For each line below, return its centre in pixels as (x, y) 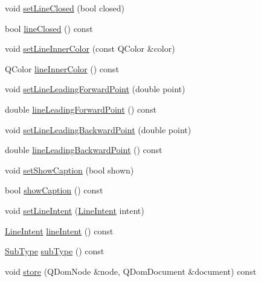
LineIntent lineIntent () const (59, 230)
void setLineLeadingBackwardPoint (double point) (98, 129)
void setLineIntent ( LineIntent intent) (75, 210)
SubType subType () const (55, 251)
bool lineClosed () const (49, 28)
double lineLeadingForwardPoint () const (81, 109)
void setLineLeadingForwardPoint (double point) (95, 89)
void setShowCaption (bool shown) (69, 170)
